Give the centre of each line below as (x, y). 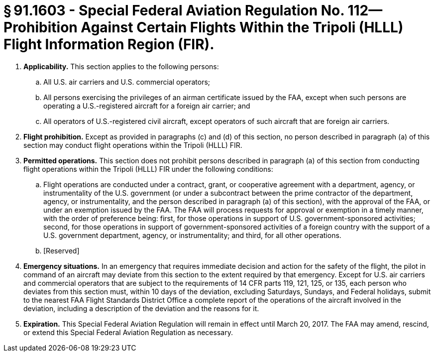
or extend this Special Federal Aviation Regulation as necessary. (128, 332)
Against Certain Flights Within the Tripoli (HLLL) (242, 27)
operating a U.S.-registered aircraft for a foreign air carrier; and (147, 106)
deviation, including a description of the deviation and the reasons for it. (141, 308)
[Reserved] (61, 250)
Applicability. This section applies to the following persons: (121, 66)
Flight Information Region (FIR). (109, 44)
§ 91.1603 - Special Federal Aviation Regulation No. (174, 10)
